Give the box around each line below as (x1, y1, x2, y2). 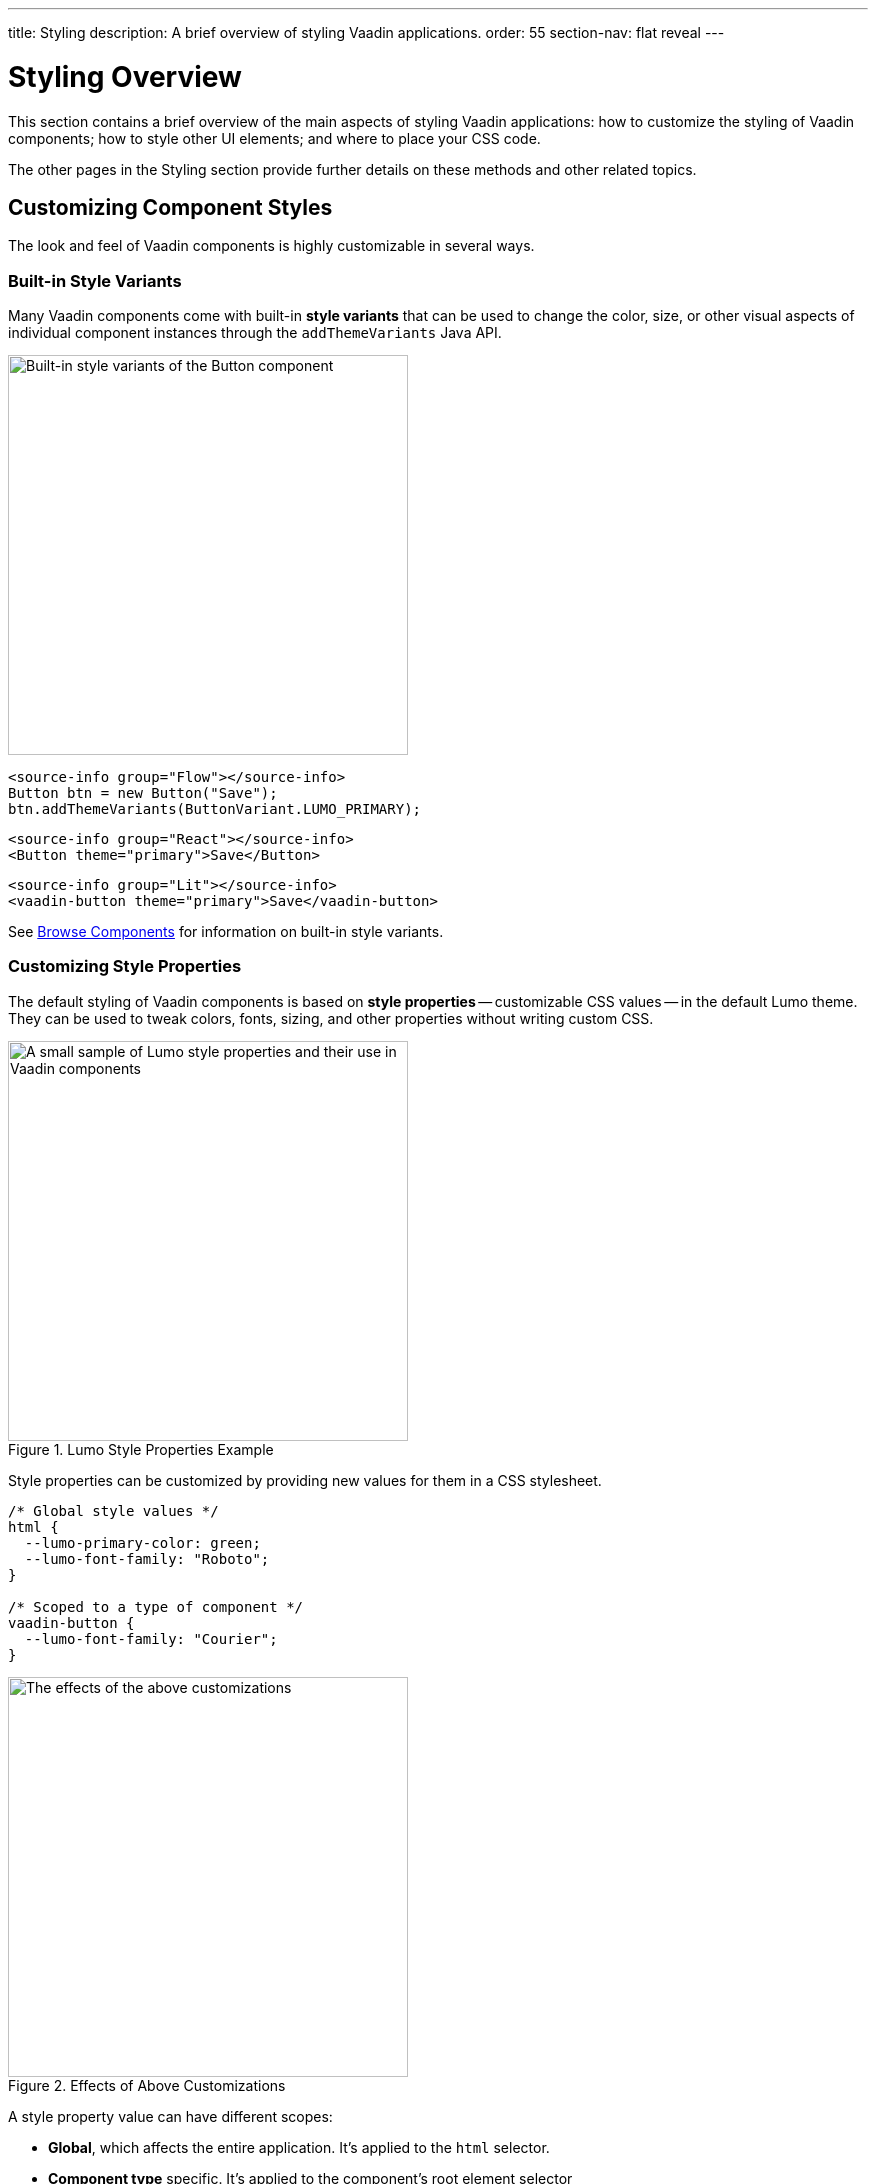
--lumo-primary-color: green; (24, 1534, 261, 1551)
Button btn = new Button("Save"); (8, 785, 278, 802)
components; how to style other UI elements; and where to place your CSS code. (8, 129, 541, 147)
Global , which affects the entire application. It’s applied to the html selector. (48, 2138, 550, 2156)
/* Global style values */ (8, 1502, 219, 1519)
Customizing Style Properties (8, 956, 242, 977)
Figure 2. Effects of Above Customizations (8, 2076, 286, 2094)
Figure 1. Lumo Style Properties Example (8, 1440, 274, 1458)
